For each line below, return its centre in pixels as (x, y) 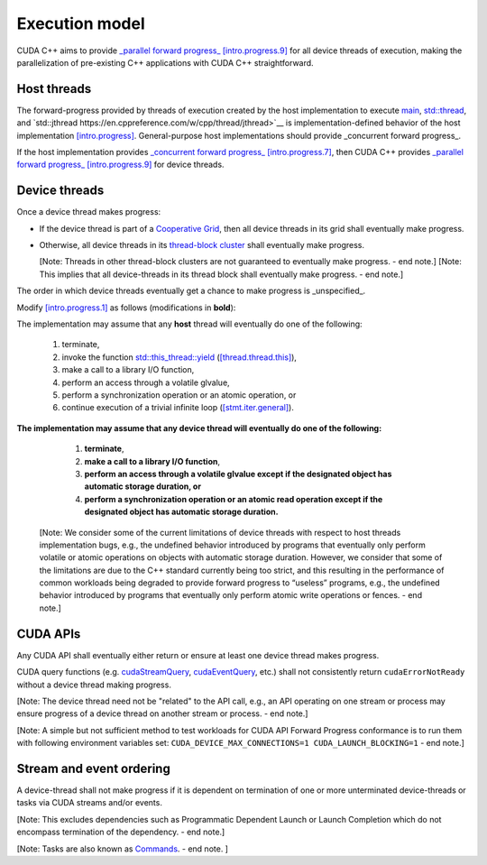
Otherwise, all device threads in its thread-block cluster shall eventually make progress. (202, 245)
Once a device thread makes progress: (89, 212)
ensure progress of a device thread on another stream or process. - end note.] (162, 713)
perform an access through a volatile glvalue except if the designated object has (238, 474)
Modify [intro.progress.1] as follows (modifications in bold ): (126, 308)
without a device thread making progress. (94, 685)
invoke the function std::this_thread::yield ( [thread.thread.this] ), (179, 357)
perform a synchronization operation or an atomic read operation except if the (234, 499)
